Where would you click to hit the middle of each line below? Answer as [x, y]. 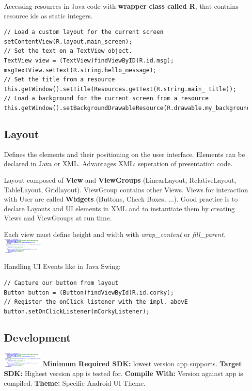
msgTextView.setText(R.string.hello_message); [80, 70]
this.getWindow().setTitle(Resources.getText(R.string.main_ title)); [120, 89]
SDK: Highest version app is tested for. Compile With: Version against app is [124, 373]
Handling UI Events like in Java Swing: [62, 266]
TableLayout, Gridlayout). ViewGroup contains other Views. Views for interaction [126, 189]
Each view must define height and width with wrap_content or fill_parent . [115, 234]
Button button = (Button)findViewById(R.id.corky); [89, 292]
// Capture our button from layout [61, 283]
